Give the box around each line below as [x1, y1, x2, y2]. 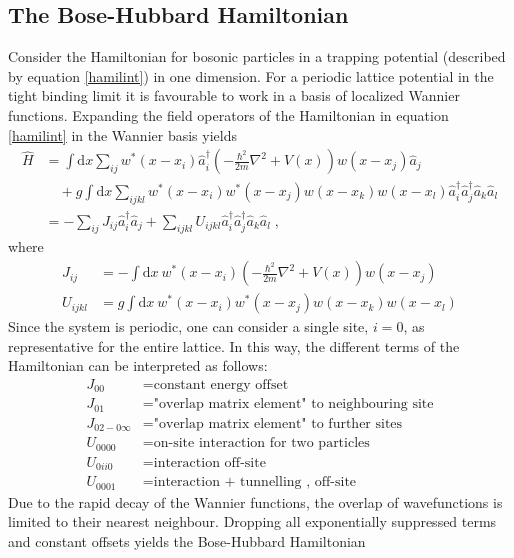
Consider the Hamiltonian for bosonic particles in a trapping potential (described [8, 46, 506, 67]
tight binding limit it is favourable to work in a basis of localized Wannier [8, 85, 460, 106]
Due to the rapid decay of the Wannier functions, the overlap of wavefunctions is [8, 491, 503, 512]
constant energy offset [153, 377, 289, 392]
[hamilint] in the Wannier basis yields [8, 124, 237, 145]
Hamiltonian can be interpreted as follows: [8, 355, 268, 376]
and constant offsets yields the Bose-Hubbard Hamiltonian [8, 531, 366, 552]
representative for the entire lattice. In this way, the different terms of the [8, 335, 460, 356]
